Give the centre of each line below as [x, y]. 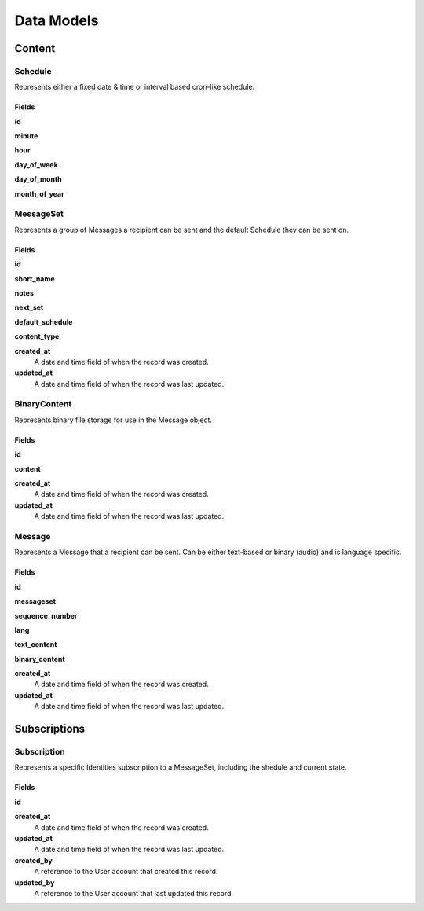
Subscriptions [50, 729]
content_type [37, 336]
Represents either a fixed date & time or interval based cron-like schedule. [135, 87]
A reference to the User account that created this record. [126, 872]
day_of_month [38, 179]
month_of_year [39, 193]
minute [26, 136]
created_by [33, 860]
